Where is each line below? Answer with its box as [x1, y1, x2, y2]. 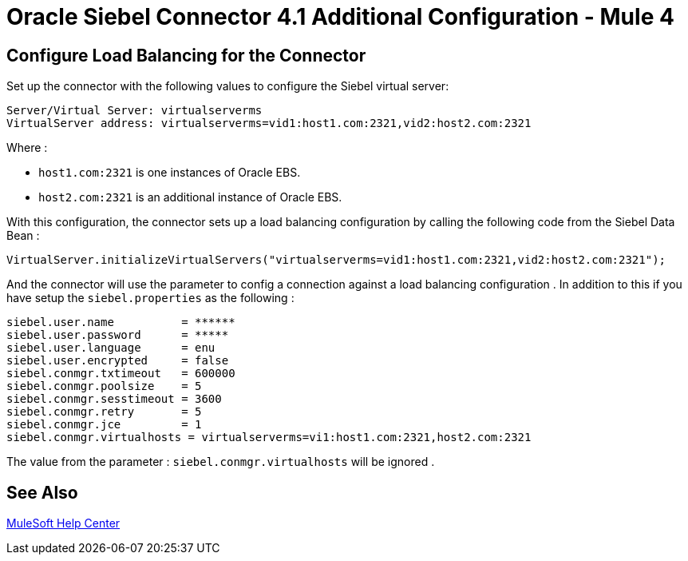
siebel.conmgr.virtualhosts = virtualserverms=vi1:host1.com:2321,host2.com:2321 [6, 431, 532, 444]
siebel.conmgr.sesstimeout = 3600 [6, 392, 222, 406]
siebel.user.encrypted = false [6, 354, 229, 368]
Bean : [6, 229, 40, 243]
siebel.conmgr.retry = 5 [6, 405, 202, 419]
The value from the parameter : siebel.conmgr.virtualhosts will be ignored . [6, 455, 435, 469]
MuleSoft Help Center [6, 516, 121, 531]
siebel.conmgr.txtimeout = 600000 [6, 367, 235, 380]
